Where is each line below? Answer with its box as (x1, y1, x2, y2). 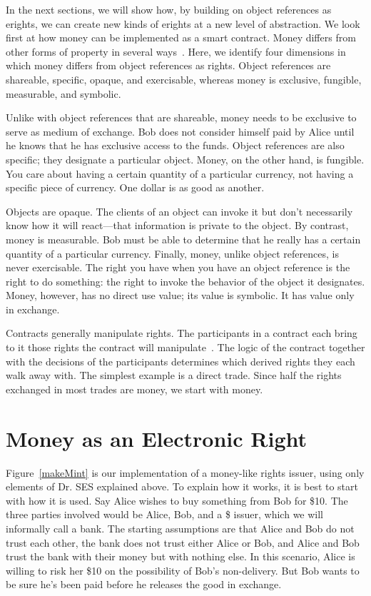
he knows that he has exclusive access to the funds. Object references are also (6, 138, 345, 153)
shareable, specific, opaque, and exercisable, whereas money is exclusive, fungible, (6, 71, 362, 86)
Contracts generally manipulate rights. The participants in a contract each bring (6, 325, 357, 340)
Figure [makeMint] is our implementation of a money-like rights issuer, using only (6, 465, 365, 480)
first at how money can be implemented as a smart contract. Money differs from (6, 30, 356, 45)
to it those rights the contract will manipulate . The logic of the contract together (6, 340, 365, 355)
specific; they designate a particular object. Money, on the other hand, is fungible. (6, 151, 365, 166)
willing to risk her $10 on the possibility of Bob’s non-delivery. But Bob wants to (6, 562, 360, 577)
